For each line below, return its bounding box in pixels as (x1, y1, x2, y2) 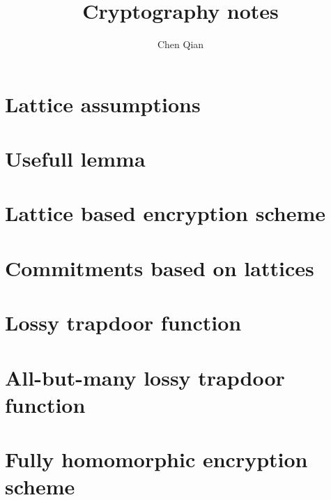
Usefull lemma (5, 144, 146, 173)
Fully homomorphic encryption (5, 445, 308, 474)
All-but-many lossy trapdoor (5, 363, 285, 391)
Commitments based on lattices (5, 253, 314, 282)
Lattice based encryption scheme (5, 199, 326, 227)
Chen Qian (157, 37, 204, 52)
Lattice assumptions (5, 89, 201, 118)
